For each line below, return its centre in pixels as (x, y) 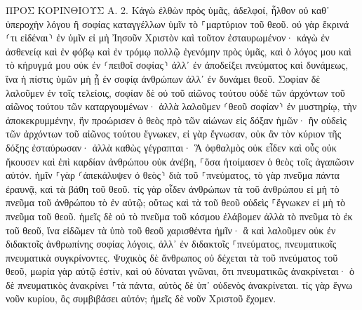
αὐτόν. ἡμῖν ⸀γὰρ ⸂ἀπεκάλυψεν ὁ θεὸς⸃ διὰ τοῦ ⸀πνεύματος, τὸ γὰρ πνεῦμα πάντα (173, 175)
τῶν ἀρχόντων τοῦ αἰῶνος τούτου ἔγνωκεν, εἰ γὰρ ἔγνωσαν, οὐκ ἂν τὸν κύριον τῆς (174, 134)
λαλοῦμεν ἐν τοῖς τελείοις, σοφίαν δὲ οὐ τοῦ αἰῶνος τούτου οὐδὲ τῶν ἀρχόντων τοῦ (175, 92)
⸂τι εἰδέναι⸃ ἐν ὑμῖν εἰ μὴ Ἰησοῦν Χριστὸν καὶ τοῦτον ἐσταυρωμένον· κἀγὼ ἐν (168, 38)
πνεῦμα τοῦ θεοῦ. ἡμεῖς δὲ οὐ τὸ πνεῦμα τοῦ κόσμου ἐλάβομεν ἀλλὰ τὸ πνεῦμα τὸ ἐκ (179, 216)
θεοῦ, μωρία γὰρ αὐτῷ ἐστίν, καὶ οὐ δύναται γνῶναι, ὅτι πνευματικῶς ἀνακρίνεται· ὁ (180, 271)
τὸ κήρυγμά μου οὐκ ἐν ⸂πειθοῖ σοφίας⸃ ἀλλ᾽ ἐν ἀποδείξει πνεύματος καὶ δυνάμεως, (177, 65)
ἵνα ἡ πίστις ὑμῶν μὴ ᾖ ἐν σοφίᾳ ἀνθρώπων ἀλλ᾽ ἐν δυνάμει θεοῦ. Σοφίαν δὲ (163, 78)
